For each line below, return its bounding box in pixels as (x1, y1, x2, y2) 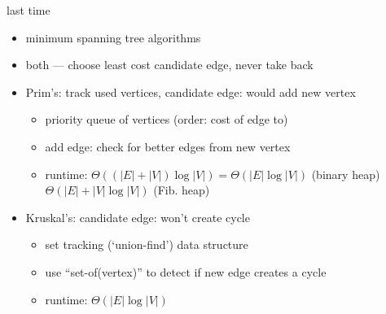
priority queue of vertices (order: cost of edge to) (45, 111, 288, 128)
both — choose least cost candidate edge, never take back (25, 56, 314, 73)
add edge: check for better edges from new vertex (45, 137, 291, 155)
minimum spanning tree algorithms (25, 28, 201, 46)
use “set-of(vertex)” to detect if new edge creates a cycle (45, 263, 327, 280)
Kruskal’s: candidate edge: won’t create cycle (25, 208, 250, 225)
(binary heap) (311, 165, 380, 182)
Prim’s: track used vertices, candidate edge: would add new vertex (25, 83, 356, 100)
